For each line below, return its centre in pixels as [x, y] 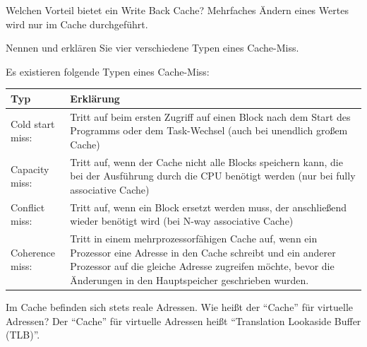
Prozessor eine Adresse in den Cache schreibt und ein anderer [203, 252]
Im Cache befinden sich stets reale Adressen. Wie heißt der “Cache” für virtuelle [180, 307]
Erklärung [95, 98]
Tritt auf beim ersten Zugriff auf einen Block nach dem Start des [210, 116]
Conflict [28, 207]
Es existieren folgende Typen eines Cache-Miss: [108, 71]
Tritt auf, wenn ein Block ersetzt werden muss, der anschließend [209, 207]
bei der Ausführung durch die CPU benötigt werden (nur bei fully [213, 176]
